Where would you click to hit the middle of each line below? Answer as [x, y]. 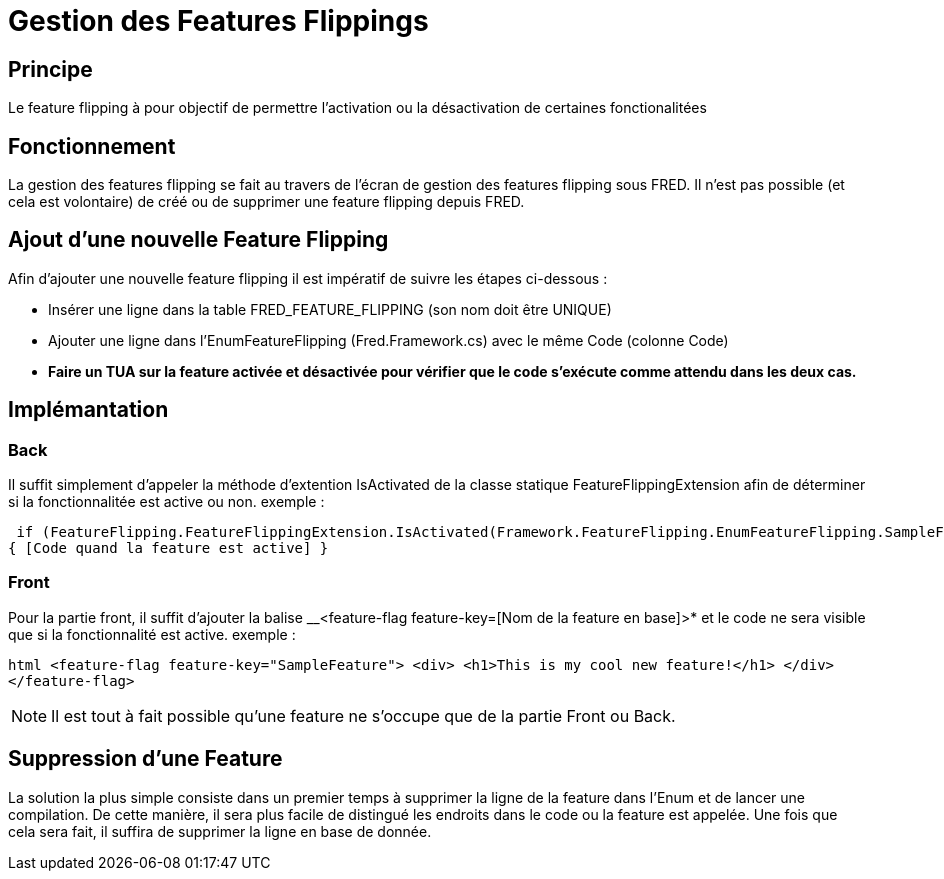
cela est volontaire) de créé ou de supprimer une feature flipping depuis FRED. [266, 202]
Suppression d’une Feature [145, 759]
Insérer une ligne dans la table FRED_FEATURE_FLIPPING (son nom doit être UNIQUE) [330, 309]
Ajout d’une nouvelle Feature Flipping [198, 240]
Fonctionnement [92, 146]
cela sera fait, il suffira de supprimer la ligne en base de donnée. [220, 831]
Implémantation [88, 410]
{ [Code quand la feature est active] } [168, 548]
